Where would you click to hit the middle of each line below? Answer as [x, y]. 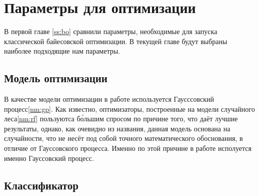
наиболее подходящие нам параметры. [62, 51]
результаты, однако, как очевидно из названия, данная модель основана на [117, 128]
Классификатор [41, 185]
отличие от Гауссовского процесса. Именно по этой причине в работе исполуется [128, 148]
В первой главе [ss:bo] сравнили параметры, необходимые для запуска [111, 31]
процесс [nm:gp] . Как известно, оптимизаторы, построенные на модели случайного [129, 109]
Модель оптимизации [56, 78]
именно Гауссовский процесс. [49, 158]
